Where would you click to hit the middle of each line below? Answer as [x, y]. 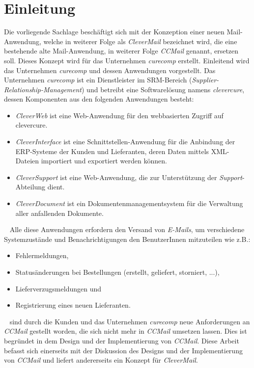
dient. [56, 187]
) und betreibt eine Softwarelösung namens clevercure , [163, 89]
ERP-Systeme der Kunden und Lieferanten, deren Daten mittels [112, 151]
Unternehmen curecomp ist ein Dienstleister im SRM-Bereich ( [98, 80]
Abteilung [30, 187]
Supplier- [205, 80]
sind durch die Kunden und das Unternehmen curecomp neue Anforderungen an [130, 321]
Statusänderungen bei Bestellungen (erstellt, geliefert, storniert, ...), [117, 272]
